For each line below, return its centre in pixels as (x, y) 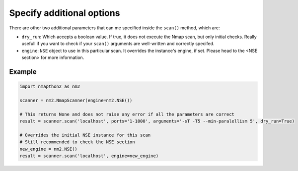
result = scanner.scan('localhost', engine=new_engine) (89, 156)
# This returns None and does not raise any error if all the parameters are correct (127, 114)
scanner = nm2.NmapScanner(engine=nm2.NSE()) (76, 100)
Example (23, 72)
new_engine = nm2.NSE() (49, 149)
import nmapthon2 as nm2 (50, 86)
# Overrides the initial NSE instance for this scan (85, 135)
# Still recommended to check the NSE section (77, 142)
